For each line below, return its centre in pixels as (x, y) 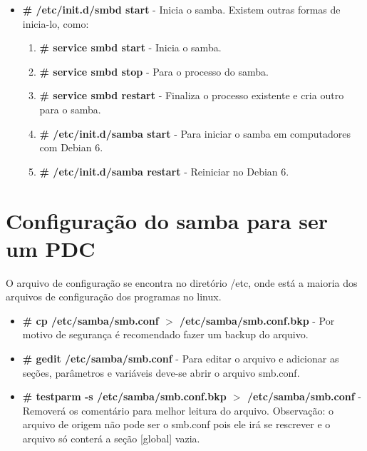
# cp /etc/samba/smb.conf (91, 320)
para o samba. (70, 109)
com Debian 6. (71, 147)
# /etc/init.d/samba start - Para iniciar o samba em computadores (195, 133)
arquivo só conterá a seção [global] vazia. (111, 438)
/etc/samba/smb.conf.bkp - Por (257, 320)
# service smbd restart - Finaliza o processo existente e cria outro (192, 95)
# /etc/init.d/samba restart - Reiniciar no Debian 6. (164, 171)
